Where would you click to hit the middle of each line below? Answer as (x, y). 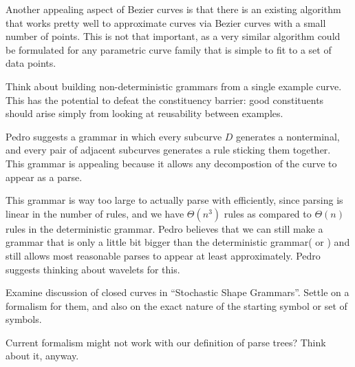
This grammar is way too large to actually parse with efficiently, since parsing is (174, 200)
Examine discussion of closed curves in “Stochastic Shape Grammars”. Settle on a (177, 292)
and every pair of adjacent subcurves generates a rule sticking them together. (168, 150)
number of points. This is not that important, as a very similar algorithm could (173, 36)
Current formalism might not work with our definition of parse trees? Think (166, 342)
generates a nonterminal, (288, 136)
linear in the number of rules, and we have (95, 213)
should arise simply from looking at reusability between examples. (144, 113)
